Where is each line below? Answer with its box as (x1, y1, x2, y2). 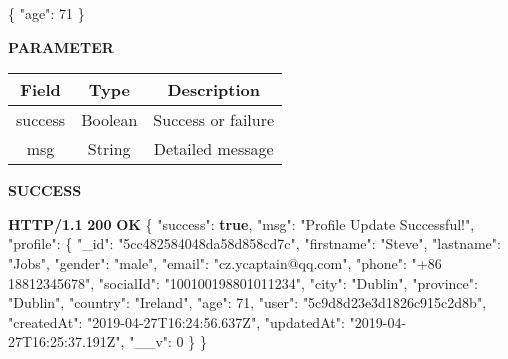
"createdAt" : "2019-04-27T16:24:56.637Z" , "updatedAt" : (8, 311, 345, 332)
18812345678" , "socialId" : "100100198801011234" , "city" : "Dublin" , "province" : (8, 272, 478, 293)
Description (167, 78, 260, 102)
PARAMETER (8, 36, 114, 57)
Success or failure (153, 108, 275, 132)
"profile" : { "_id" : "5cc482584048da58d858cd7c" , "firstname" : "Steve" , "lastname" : (8, 233, 501, 254)
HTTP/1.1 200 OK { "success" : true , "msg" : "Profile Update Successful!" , (8, 213, 475, 234)
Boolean (81, 108, 138, 132)
